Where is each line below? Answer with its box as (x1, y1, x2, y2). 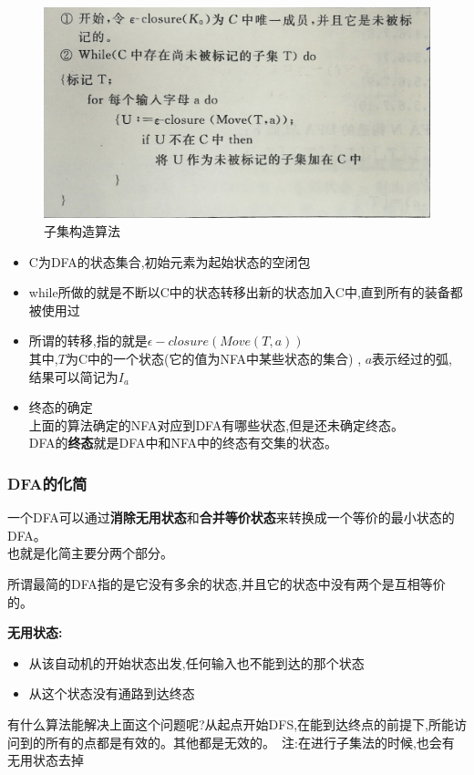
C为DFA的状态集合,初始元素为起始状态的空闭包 (28, 252, 311, 271)
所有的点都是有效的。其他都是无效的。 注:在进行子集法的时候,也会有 (45, 732, 455, 751)
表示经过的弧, (372, 349, 453, 368)
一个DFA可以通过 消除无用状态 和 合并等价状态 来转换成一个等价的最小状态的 (7, 508, 455, 527)
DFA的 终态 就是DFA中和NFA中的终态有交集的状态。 (28, 433, 337, 452)
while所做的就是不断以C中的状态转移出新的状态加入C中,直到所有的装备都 (28, 283, 463, 302)
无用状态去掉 (7, 750, 84, 770)
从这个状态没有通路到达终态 (28, 684, 195, 703)
